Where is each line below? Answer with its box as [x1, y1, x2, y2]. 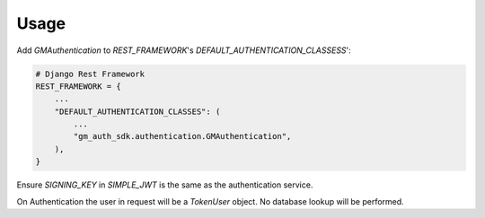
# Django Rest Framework [35, 68, 145, 79]
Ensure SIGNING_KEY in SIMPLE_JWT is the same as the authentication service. [16, 179, 313, 190]
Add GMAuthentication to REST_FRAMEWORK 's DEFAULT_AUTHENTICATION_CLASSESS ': [16, 45, 352, 56]
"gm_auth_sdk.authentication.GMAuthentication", [73, 131, 292, 142]
